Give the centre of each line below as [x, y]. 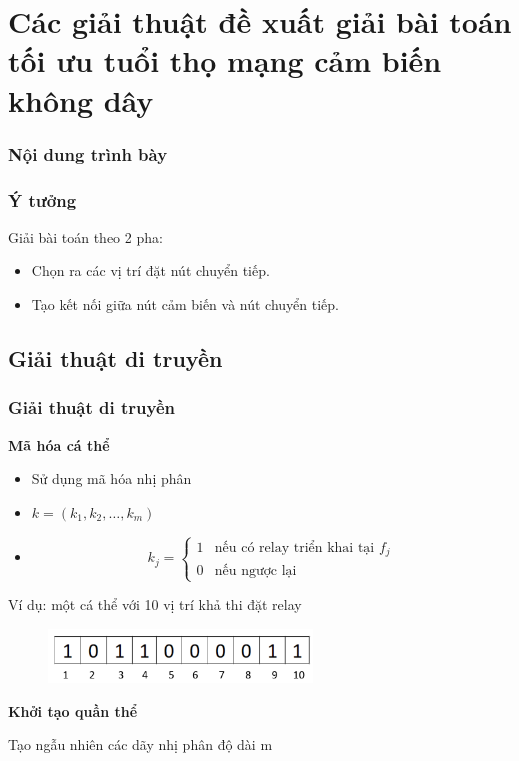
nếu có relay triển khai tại [294, 547]
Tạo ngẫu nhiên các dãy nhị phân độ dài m [140, 744]
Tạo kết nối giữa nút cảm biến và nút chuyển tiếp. [185, 304]
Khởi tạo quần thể [73, 710]
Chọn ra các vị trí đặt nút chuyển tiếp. [150, 270]
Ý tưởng [42, 199]
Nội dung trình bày [88, 153]
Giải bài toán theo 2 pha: [85, 236]
